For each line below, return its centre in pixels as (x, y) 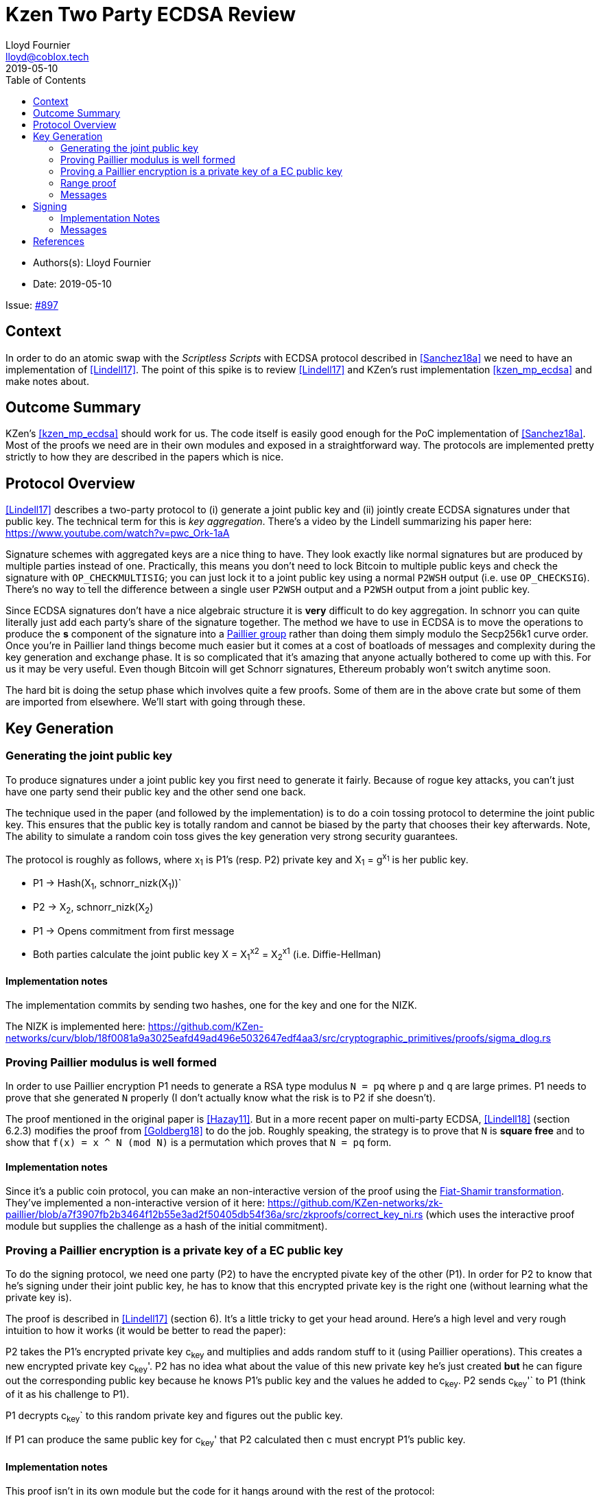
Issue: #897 (32, 305)
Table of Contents (46, 80)
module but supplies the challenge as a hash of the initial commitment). (167, 1226)
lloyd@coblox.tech (47, 56)
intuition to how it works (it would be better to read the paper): (146, 1330)
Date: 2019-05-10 (72, 283)
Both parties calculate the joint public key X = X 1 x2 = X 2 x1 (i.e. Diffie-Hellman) (207, 954)
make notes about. (47, 381)
